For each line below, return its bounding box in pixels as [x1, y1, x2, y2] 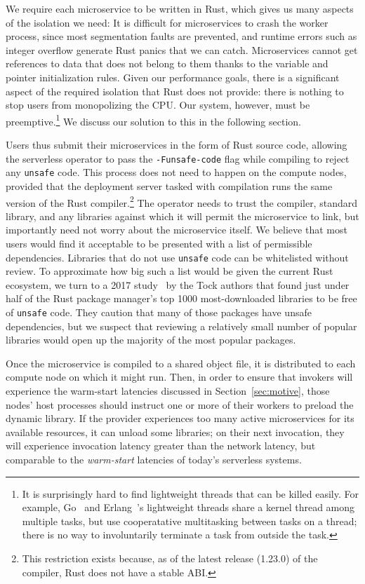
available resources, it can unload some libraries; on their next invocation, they [6, 424, 345, 439]
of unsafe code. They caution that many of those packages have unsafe [6, 304, 312, 319]
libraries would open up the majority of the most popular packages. [6, 332, 296, 347]
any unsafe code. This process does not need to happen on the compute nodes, [6, 165, 347, 179]
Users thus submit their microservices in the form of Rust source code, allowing [6, 137, 347, 151]
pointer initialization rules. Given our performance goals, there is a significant [6, 69, 340, 84]
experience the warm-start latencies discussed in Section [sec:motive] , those [6, 383, 330, 398]
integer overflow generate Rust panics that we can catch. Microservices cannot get [6, 42, 358, 57]
